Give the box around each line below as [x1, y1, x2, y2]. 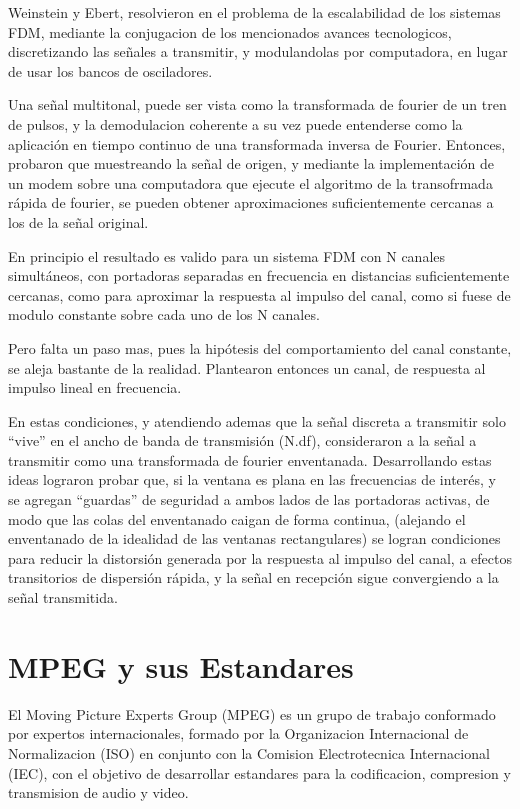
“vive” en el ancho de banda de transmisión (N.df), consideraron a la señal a [8, 430, 477, 451]
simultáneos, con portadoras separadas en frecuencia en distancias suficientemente [8, 265, 510, 286]
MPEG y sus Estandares [8, 645, 354, 686]
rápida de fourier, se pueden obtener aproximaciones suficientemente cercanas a [8, 192, 494, 213]
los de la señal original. [8, 211, 149, 232]
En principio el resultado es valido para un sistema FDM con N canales [8, 245, 446, 266]
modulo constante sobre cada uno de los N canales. [8, 304, 320, 325]
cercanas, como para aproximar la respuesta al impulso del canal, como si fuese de [8, 284, 511, 305]
